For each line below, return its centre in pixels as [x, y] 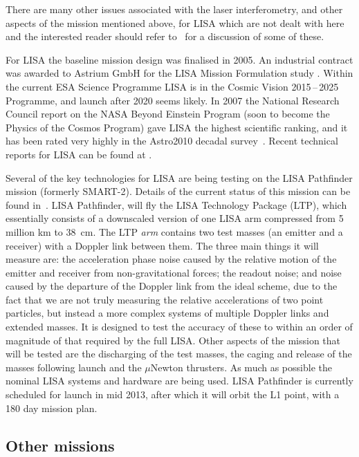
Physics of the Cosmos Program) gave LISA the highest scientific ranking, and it [177, 127]
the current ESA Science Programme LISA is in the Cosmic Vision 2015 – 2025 [172, 86]
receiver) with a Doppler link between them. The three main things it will [162, 245]
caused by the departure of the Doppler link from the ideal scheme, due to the [172, 286]
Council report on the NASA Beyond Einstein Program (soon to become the [168, 114]
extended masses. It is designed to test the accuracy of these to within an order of [179, 327]
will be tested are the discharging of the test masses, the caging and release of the [179, 354]
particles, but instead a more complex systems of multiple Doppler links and [167, 313]
